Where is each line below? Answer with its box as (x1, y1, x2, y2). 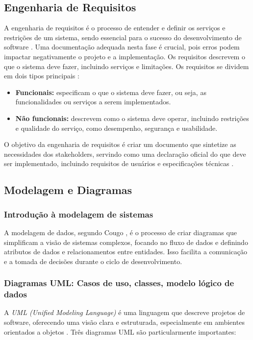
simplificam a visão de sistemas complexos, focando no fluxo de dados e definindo (4, 237, 248, 247)
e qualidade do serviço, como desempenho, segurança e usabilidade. (15, 122, 218, 133)
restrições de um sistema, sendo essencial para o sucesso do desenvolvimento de (4, 32, 242, 42)
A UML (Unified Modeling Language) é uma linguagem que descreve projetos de (4, 307, 245, 317)
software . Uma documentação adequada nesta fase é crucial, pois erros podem (4, 42, 240, 52)
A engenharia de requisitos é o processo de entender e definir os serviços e (4, 23, 226, 33)
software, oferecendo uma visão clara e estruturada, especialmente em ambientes (4, 317, 245, 327)
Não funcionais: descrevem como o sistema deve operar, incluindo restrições (15, 113, 249, 123)
